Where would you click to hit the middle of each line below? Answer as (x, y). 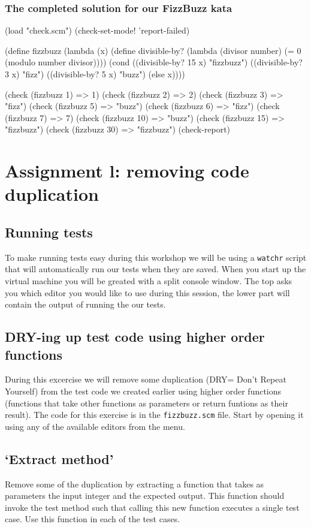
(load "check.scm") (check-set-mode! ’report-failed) (97, 30)
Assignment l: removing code (127, 171)
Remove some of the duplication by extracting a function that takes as (135, 484)
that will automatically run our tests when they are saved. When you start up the (155, 269)
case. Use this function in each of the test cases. (93, 519)
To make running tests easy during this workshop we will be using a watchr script (156, 257)
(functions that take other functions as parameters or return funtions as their (147, 403)
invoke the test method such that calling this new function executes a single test (152, 507)
